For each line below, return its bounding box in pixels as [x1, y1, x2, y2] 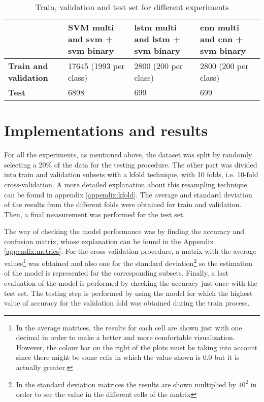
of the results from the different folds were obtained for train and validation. [4, 199, 242, 210]
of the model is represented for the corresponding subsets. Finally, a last [4, 267, 228, 278]
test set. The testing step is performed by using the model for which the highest [4, 287, 253, 298]
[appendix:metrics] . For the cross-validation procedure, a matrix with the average [4, 246, 256, 256]
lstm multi [134, 21, 177, 33]
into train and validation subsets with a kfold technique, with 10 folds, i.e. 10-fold [4, 169, 258, 180]
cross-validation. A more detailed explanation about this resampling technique [4, 179, 247, 189]
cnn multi [200, 21, 240, 33]
